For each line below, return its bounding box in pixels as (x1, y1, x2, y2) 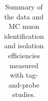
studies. (12, 89, 35, 100)
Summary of (5, 1, 43, 11)
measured (9, 60, 38, 70)
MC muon (8, 21, 39, 31)
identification (4, 30, 44, 41)
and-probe (8, 79, 39, 90)
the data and (4, 11, 44, 21)
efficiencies (7, 50, 40, 60)
